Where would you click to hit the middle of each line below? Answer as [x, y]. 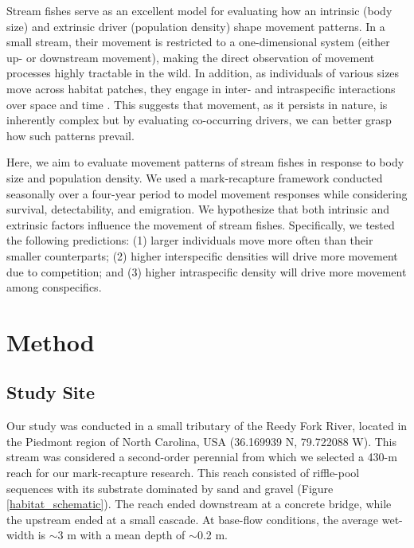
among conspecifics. [54, 287]
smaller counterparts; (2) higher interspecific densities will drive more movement [202, 255]
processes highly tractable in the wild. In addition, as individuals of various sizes [203, 73]
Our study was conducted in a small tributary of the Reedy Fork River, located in [207, 426]
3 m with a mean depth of [121, 535]
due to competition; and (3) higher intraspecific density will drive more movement [207, 271]
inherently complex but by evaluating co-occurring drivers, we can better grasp [199, 120]
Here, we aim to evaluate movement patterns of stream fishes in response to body [205, 162]
